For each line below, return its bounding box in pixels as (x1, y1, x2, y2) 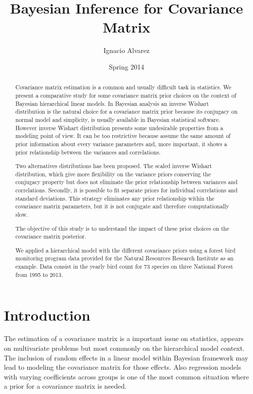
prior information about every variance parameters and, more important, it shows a (15, 139, 227, 148)
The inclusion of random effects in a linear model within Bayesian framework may (4, 352, 249, 362)
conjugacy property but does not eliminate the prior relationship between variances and (15, 178, 238, 186)
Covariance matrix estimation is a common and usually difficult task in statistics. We (15, 83, 232, 91)
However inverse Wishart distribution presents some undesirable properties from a (15, 123, 223, 132)
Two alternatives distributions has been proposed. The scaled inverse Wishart (15, 162, 212, 170)
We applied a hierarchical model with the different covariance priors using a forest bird (15, 246, 235, 254)
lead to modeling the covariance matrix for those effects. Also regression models (4, 362, 241, 372)
